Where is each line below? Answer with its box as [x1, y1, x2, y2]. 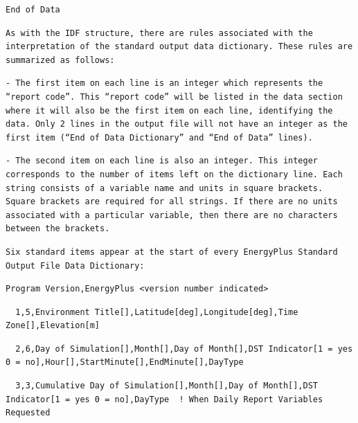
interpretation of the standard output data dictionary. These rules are [6, 42, 353, 52]
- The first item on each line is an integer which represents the [6, 78, 323, 89]
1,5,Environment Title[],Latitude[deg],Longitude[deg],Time [15, 307, 298, 317]
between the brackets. [6, 224, 110, 234]
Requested [6, 408, 51, 418]
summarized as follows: [6, 55, 115, 65]
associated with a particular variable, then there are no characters [6, 210, 338, 220]
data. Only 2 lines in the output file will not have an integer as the [6, 119, 348, 129]
